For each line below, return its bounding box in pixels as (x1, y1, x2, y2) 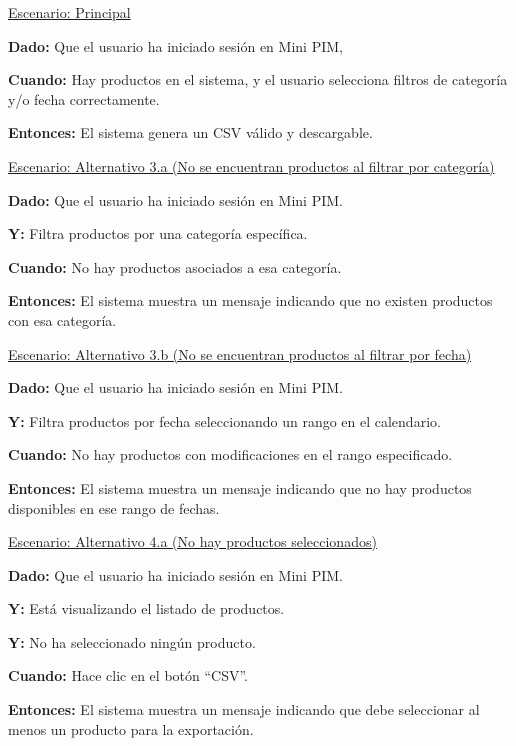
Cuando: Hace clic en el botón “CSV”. (8, 665, 249, 686)
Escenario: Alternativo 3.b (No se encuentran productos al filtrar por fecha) (8, 343, 472, 364)
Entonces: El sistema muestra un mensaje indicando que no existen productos (8, 290, 493, 311)
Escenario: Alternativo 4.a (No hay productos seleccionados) (8, 531, 377, 552)
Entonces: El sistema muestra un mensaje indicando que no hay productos (8, 477, 472, 498)
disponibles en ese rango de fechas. (8, 497, 220, 518)
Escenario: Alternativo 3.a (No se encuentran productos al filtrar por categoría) (8, 155, 495, 176)
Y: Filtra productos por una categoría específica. (8, 223, 308, 244)
